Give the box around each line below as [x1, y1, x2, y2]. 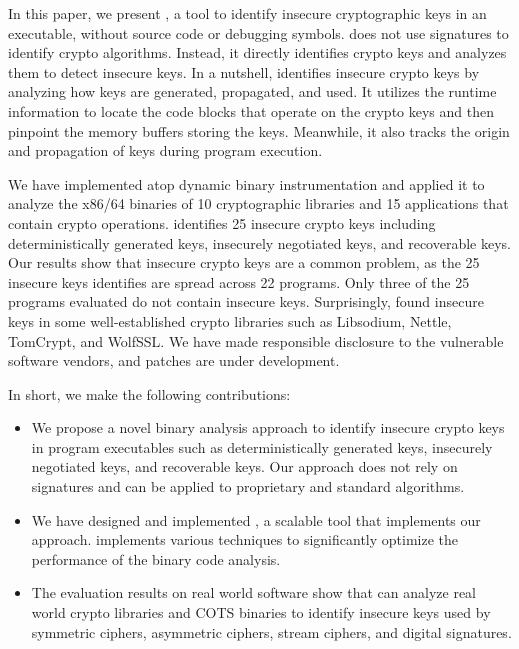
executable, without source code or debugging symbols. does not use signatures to [8, 22, 509, 43]
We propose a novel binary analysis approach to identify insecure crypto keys [31, 417, 505, 438]
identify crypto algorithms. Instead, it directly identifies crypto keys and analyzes [8, 42, 507, 63]
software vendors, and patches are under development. [8, 350, 340, 371]
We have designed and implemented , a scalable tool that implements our [31, 509, 481, 530]
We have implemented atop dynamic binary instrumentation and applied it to [8, 173, 485, 194]
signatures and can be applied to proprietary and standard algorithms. [31, 476, 465, 497]
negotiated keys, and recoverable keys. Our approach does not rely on [31, 456, 458, 477]
